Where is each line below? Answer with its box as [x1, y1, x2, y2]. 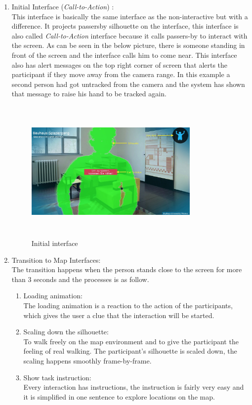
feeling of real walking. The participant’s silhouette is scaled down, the [23, 346, 237, 356]
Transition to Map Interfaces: [11, 254, 101, 265]
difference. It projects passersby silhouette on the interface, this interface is [11, 21, 239, 31]
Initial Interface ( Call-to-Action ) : [11, 1, 114, 11]
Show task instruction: [23, 372, 91, 382]
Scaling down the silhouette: [23, 326, 109, 337]
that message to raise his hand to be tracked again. [11, 88, 167, 99]
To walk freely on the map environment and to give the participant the [23, 336, 239, 346]
